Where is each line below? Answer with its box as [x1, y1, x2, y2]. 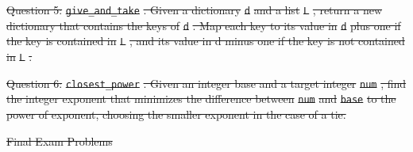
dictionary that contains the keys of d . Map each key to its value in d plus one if [6, 17, 401, 33]
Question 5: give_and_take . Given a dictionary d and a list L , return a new [6, 2, 383, 17]
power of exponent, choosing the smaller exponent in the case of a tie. [6, 105, 346, 122]
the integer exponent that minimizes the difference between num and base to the [6, 90, 396, 107]
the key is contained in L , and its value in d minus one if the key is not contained [6, 32, 405, 49]
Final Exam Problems [6, 132, 113, 149]
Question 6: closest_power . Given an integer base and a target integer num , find [6, 74, 407, 91]
